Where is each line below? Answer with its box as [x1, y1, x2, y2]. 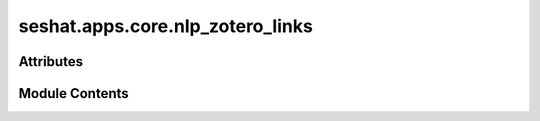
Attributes [18, 53, 84, 70]
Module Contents [18, 85, 129, 102]
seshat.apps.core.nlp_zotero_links [18, 15, 314, 37]
